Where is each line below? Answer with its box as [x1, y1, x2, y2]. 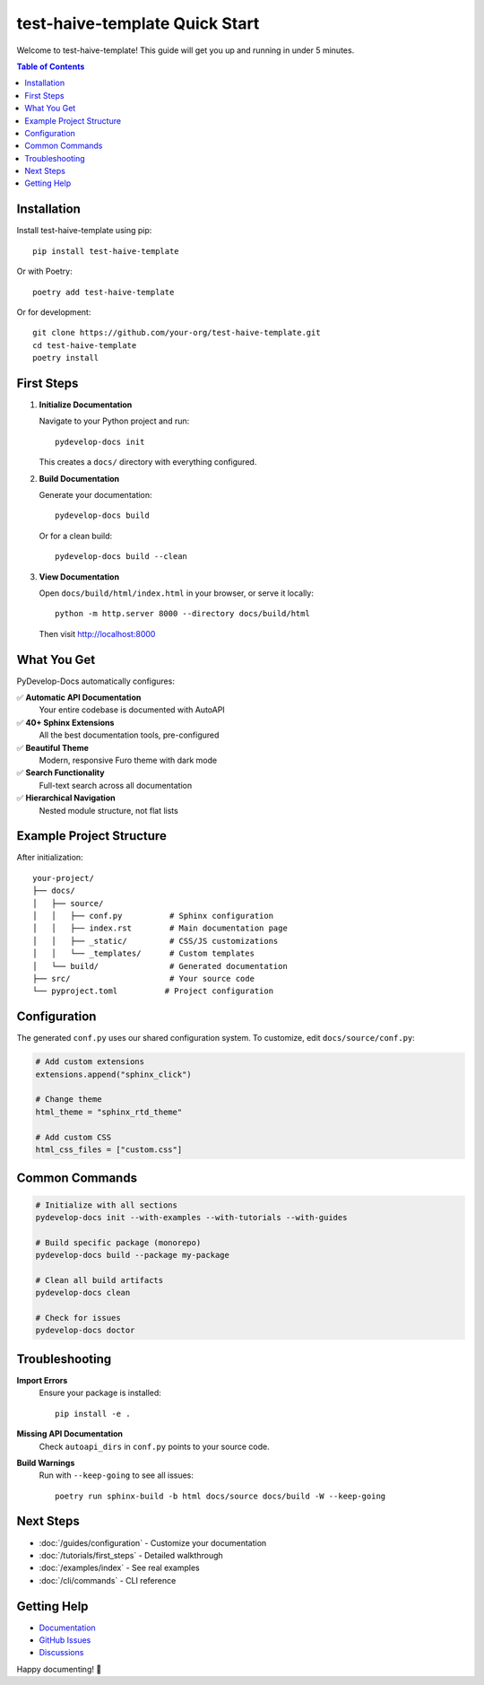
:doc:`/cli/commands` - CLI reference [39, 1575, 177, 1585]
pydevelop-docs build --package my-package [35, 1250, 230, 1261]
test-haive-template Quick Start [16, 13, 260, 33]
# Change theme [35, 1095, 102, 1104]
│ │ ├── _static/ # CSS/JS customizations [32, 936, 279, 946]
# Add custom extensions [35, 1057, 145, 1067]
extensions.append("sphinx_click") [35, 1069, 192, 1079]
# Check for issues [35, 1313, 121, 1323]
